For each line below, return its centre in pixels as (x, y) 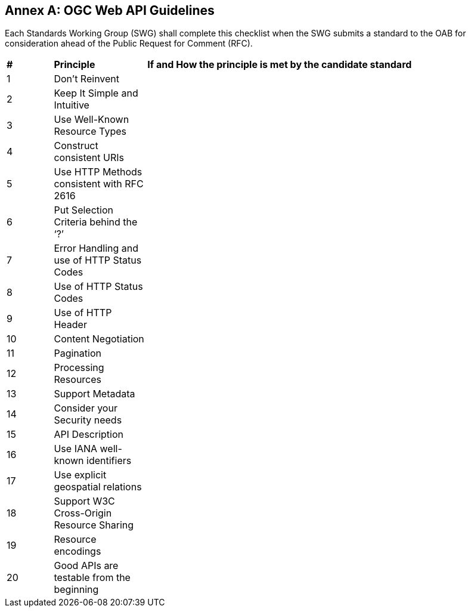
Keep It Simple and (96, 93)
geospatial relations (98, 487)
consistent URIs (89, 158)
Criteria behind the (96, 222)
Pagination (78, 353)
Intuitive (72, 105)
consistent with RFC (99, 184)
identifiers (109, 461)
